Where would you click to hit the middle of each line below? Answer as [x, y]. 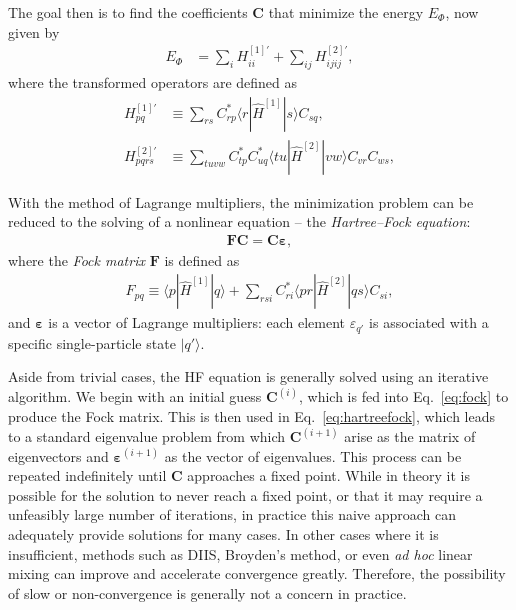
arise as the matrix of [410, 436]
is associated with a [429, 322]
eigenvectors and [58, 455]
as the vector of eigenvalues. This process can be [313, 455]
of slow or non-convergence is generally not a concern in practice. [207, 592]
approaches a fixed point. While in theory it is [328, 475]
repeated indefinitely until [87, 475]
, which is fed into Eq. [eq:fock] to [404, 396]
